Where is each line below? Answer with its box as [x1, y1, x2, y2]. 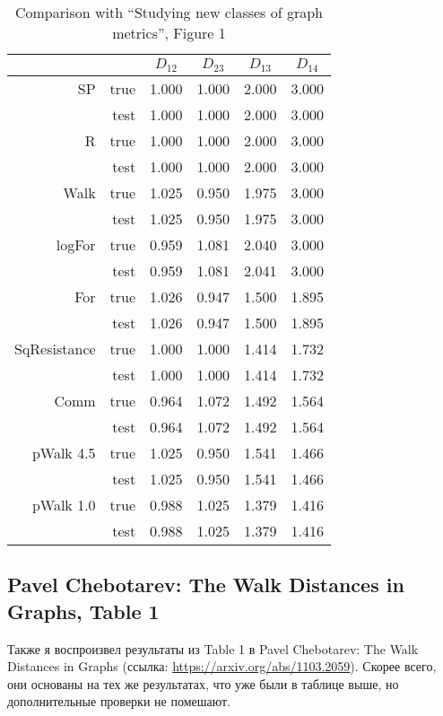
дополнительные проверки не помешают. [7, 692, 231, 711]
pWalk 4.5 [31, 441, 96, 463]
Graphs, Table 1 [7, 597, 160, 624]
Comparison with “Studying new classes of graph [14, 2, 324, 22]
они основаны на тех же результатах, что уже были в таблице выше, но [7, 674, 399, 693]
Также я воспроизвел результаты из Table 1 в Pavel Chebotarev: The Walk [7, 639, 419, 658]
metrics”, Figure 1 [112, 22, 226, 43]
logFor [56, 233, 96, 255]
